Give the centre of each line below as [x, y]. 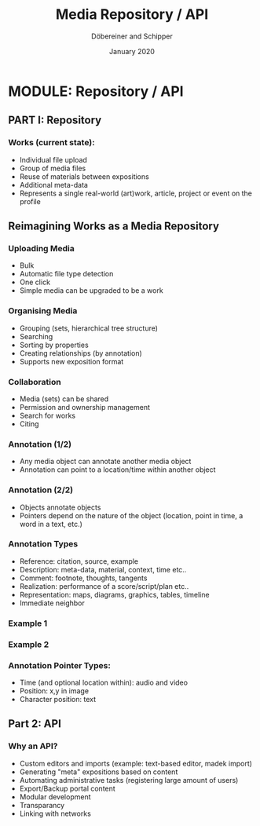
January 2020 [132, 51]
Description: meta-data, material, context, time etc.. [103, 569]
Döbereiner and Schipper [132, 36]
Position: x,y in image [54, 691]
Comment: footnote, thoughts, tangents [83, 578]
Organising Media [43, 311]
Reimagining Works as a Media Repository [114, 227]
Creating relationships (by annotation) [81, 353]
